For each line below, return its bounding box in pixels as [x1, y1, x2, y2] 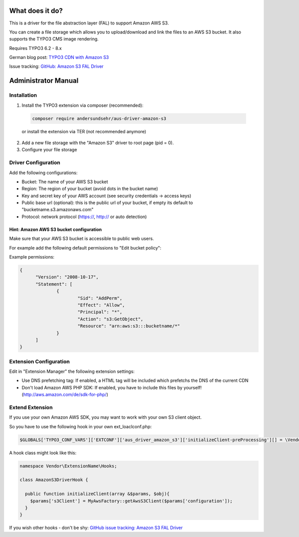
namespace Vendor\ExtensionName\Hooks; [19, 463, 117, 469]
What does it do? [9, 6, 63, 15]
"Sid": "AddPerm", [77, 295, 123, 301]
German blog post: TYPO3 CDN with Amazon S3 [9, 54, 109, 60]
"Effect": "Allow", [77, 302, 125, 308]
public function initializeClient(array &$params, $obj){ [25, 491, 170, 497]
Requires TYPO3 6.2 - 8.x [9, 45, 62, 51]
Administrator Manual [9, 76, 79, 85]
